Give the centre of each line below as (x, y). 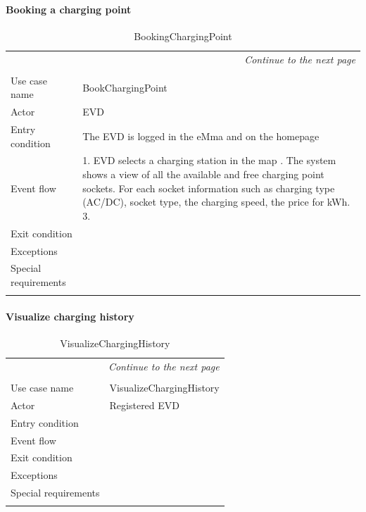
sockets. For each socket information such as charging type (209, 188)
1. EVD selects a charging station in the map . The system (209, 160)
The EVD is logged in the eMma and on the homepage (201, 136)
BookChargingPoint (125, 87)
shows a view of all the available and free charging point (203, 174)
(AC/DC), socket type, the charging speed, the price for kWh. (216, 202)
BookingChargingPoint (183, 36)
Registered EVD (145, 405)
